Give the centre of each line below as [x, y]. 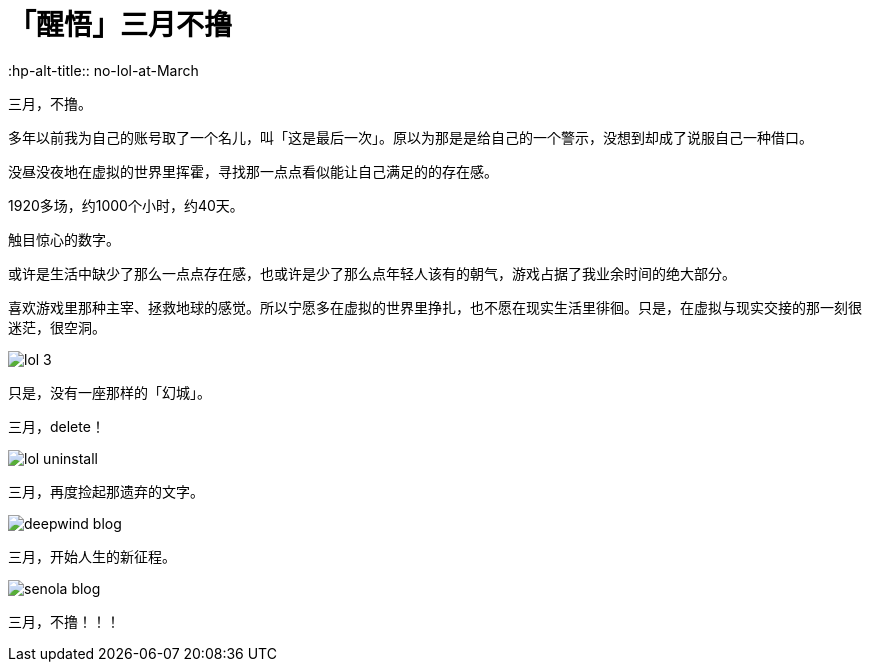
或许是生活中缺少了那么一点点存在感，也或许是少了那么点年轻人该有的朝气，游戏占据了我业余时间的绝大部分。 [372, 273]
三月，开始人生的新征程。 [92, 556]
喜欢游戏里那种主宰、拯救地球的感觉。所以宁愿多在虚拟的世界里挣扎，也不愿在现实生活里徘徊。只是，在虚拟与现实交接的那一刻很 [435, 307]
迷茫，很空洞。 [57, 327]
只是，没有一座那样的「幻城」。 [109, 392]
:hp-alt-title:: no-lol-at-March [103, 70]
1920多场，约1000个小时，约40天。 [126, 205]
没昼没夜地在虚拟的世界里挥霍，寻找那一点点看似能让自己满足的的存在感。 [253, 171]
